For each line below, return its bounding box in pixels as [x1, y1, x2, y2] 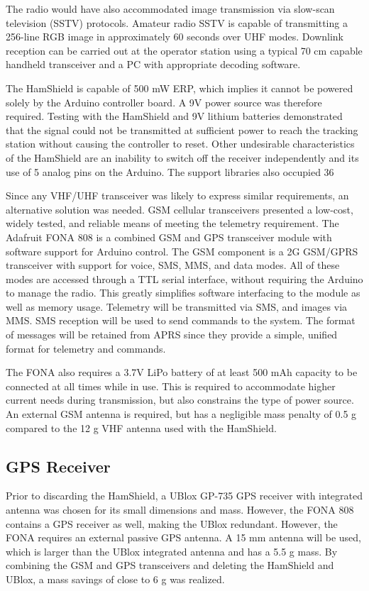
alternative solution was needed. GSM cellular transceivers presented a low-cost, [6, 201, 353, 216]
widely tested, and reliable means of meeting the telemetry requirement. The [6, 216, 339, 231]
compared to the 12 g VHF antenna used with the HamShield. [6, 420, 277, 435]
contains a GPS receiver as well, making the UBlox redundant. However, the [6, 516, 338, 531]
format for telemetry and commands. [6, 341, 166, 355]
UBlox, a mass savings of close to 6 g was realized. [6, 571, 225, 586]
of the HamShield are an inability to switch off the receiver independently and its [6, 150, 359, 165]
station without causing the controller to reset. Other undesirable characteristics [6, 136, 355, 151]
